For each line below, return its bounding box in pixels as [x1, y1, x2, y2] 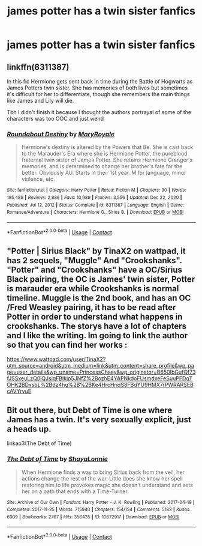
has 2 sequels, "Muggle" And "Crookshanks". [7, 255, 182, 265]
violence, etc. [21, 175, 56, 183]
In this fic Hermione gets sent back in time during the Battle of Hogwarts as [7, 78, 193, 85]
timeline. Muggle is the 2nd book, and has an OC [7, 293, 191, 303]
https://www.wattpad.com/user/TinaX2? [7, 356, 106, 363]
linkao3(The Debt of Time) [7, 440, 72, 447]
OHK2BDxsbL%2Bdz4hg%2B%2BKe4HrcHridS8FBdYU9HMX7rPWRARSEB [7, 381, 194, 389]
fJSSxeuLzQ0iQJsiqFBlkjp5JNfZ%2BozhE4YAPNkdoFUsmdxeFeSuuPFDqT [7, 375, 193, 382]
